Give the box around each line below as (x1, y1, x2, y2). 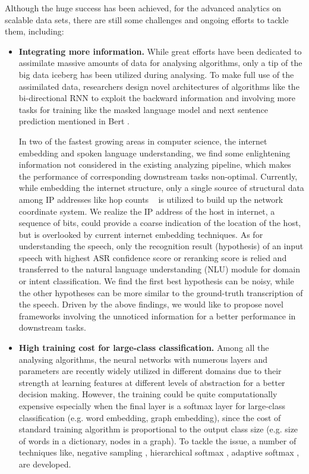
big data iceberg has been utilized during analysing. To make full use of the (18, 68, 294, 80)
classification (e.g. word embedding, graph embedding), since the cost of (18, 411, 281, 423)
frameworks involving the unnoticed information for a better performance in (18, 309, 296, 322)
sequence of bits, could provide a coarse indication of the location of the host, (18, 216, 301, 229)
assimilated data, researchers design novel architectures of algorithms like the (18, 80, 299, 92)
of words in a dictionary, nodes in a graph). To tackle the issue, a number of (18, 434, 297, 447)
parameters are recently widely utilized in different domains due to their (18, 365, 282, 377)
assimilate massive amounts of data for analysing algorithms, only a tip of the (18, 56, 302, 69)
